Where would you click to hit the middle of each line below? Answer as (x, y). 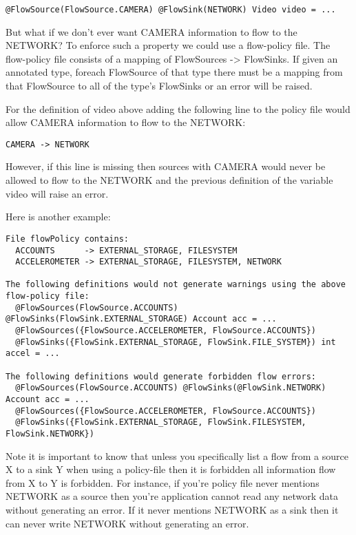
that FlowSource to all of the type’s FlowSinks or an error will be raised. (159, 86)
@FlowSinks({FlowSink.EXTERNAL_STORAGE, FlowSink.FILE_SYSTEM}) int (176, 342)
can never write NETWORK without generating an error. (127, 523)
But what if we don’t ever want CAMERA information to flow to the (151, 31)
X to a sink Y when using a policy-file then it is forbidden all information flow (171, 469)
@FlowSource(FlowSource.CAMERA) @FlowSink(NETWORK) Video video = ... (171, 10)
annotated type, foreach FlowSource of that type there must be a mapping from (174, 72)
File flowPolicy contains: (67, 239)
